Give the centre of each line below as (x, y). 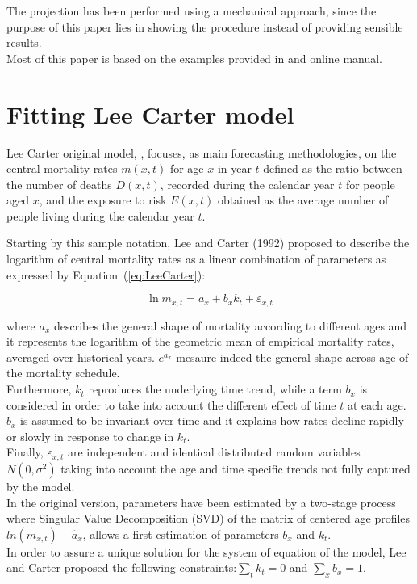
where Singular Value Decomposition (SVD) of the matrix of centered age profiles (208, 518)
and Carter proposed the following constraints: (122, 567)
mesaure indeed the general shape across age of (292, 357)
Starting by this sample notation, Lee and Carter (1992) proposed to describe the (208, 243)
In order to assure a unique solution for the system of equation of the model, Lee (206, 551)
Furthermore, (39, 389)
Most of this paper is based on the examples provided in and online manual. (195, 58)
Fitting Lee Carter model (150, 113)
